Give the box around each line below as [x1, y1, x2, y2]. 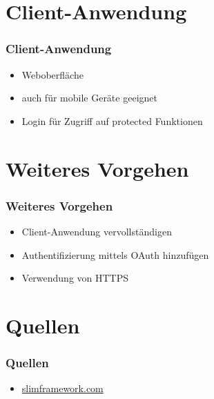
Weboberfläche [21, 67, 84, 81]
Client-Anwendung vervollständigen [21, 224, 172, 238]
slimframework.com [21, 381, 104, 396]
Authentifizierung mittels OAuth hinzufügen [21, 247, 209, 262]
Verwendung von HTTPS [21, 271, 129, 285]
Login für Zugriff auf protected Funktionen [21, 113, 203, 128]
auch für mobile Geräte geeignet [21, 90, 157, 105]
